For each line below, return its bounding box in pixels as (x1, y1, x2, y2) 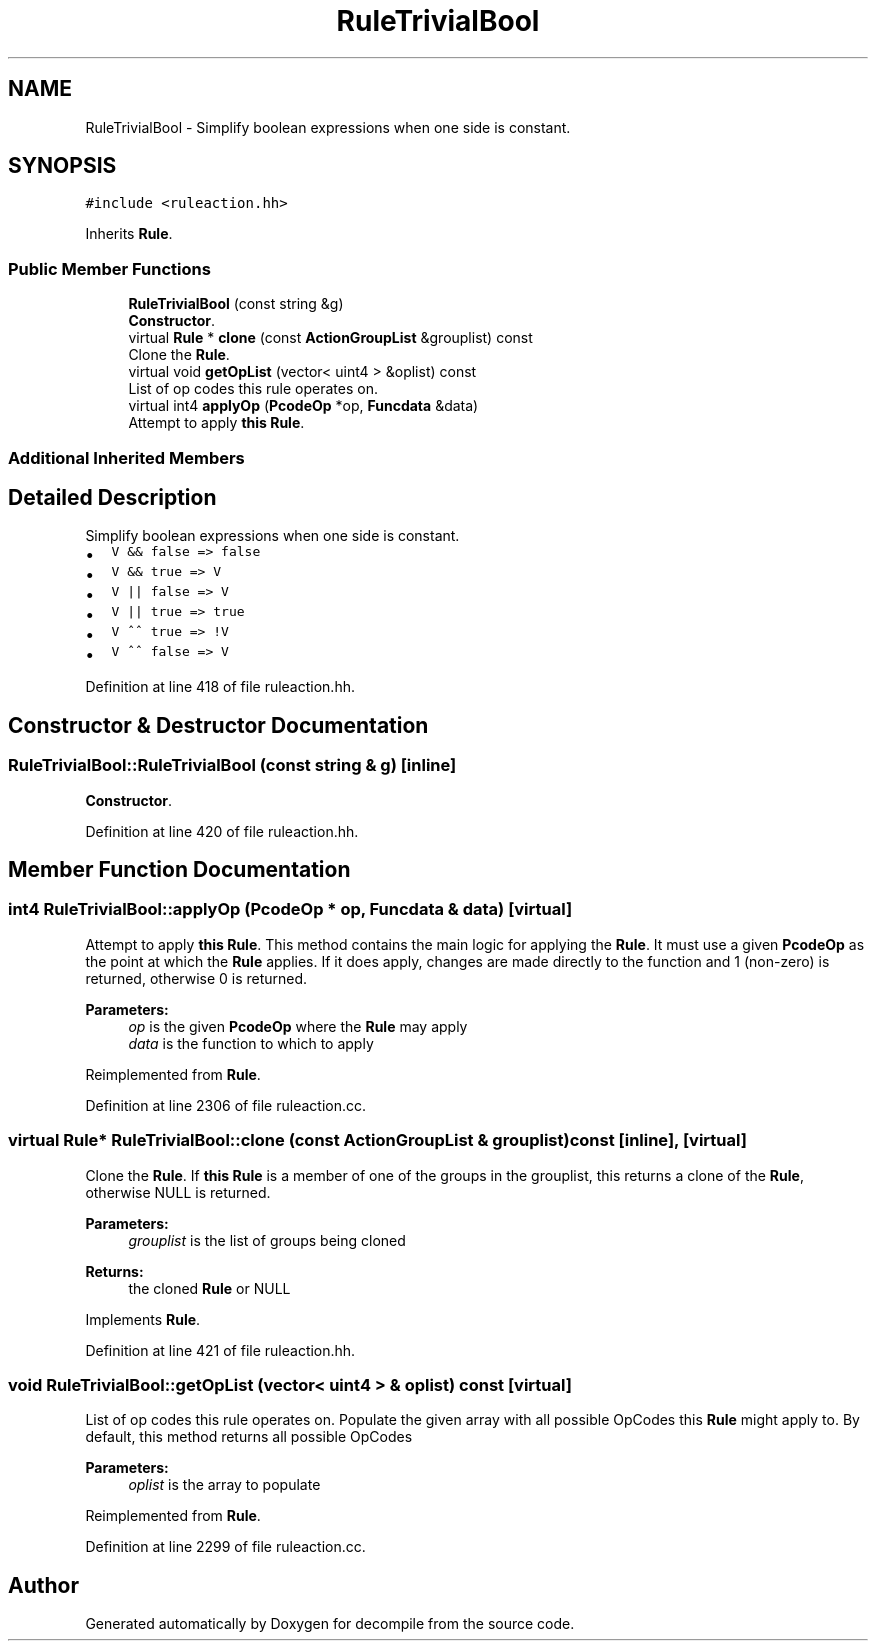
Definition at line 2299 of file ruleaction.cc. (85, 1538, 366, 1556)
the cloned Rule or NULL (128, 1279, 291, 1297)
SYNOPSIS (8, 153, 117, 179)
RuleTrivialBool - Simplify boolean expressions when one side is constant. (85, 118, 571, 136)
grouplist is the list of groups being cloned (128, 1231, 406, 1249)
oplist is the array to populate (128, 1476, 321, 1494)
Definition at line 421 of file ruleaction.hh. (85, 1341, 356, 1359)
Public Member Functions (8, 258, 211, 279)
